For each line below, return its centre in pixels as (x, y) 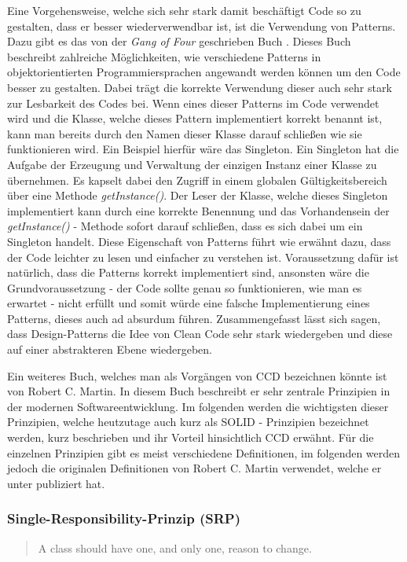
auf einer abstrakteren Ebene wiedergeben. (110, 349)
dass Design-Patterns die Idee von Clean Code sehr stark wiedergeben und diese (200, 334)
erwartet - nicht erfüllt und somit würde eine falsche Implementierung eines (189, 303)
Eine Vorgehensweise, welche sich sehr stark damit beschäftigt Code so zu (184, 10)
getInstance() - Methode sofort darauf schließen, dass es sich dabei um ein (185, 226)
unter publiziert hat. (56, 483)
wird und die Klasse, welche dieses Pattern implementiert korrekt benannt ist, (195, 118)
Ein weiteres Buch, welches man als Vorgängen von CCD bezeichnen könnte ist (197, 375)
